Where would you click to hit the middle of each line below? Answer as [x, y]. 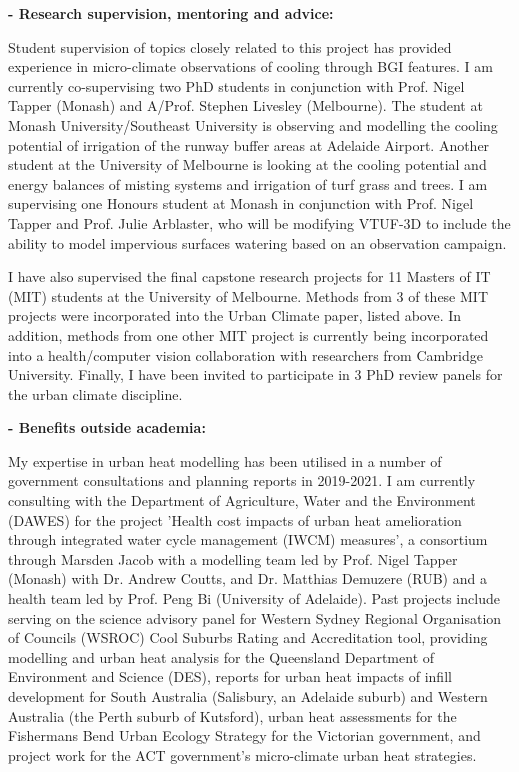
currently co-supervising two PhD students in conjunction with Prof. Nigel [236, 85]
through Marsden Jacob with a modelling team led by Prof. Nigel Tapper [233, 558]
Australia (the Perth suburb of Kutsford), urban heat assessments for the [232, 715]
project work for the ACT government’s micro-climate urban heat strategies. [242, 754]
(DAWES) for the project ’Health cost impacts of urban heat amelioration [235, 519]
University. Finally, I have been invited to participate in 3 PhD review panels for [255, 374]
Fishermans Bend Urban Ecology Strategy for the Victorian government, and [244, 735]
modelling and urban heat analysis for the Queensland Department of [221, 656]
